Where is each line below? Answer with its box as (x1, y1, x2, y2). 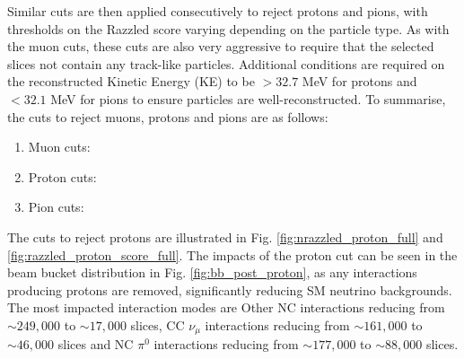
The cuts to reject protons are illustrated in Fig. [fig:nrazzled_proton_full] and (7, 227, 443, 246)
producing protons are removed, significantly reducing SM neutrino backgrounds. (7, 280, 452, 299)
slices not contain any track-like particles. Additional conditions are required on (7, 54, 445, 73)
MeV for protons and (302, 72, 417, 91)
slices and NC (57, 335, 134, 354)
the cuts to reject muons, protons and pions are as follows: (7, 107, 328, 126)
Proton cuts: (28, 167, 97, 186)
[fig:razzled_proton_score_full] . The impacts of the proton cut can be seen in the (7, 245, 458, 264)
